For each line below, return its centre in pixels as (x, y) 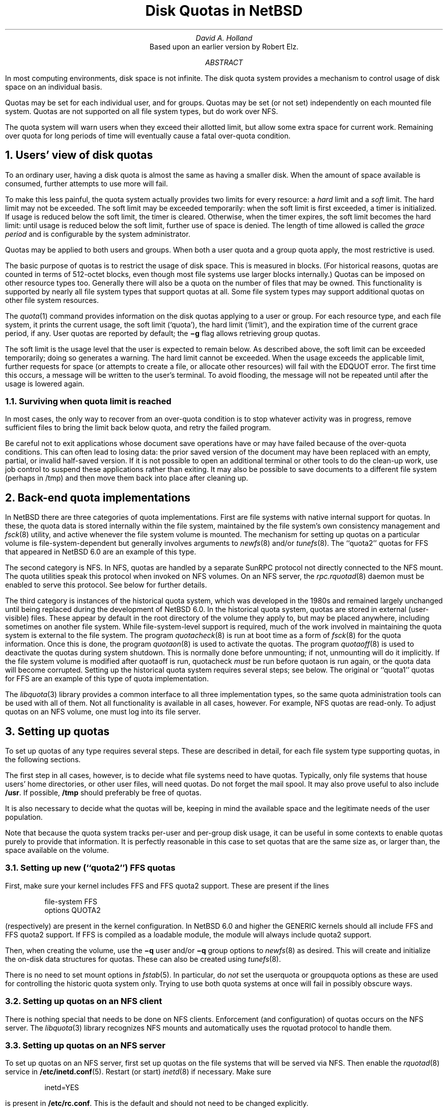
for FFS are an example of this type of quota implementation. (107, 679)
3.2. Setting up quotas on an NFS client (84, 1001)
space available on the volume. (57, 850)
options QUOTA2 (73, 910)
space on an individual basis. (54, 87)
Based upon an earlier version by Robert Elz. (224, 46)
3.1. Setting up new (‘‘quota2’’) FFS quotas (90, 868)
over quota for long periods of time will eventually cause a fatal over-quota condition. (148, 135)
